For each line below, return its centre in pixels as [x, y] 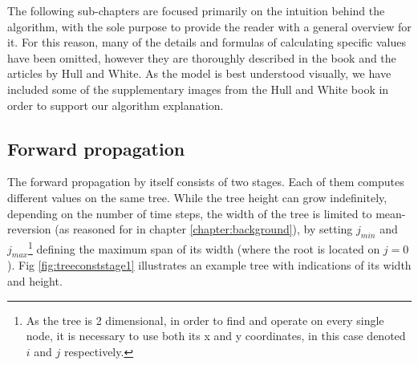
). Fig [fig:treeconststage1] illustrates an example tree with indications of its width [209, 265]
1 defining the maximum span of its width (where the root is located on [204, 247]
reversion [29, 229]
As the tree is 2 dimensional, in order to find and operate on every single [205, 320]
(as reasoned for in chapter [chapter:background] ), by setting [204, 229]
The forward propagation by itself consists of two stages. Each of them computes [206, 182]
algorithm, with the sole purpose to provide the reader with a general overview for [209, 26]
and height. [35, 280]
